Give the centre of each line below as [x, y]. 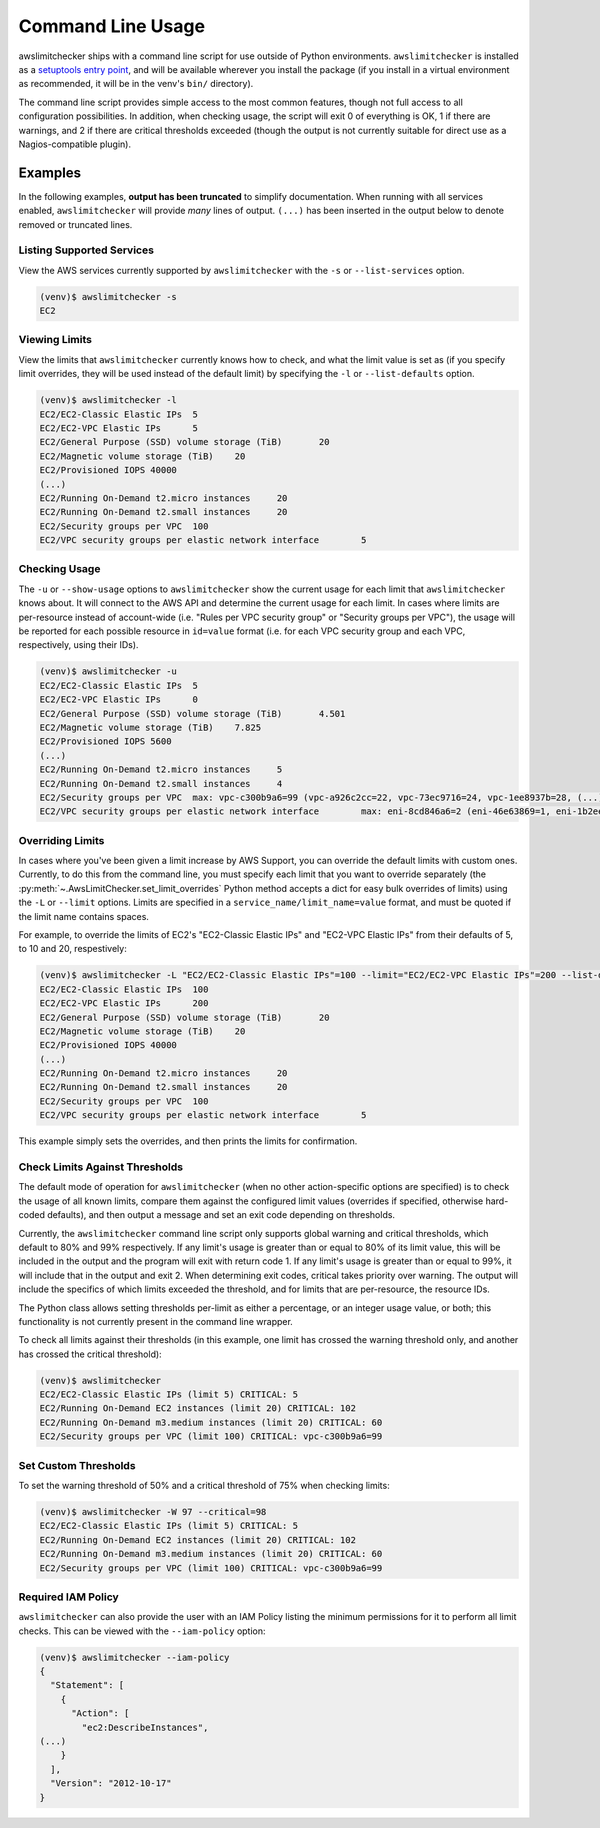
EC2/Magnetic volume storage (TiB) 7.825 [150, 727]
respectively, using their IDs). [78, 645]
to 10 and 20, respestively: [72, 949]
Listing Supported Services [86, 250]
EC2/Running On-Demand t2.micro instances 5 [161, 769]
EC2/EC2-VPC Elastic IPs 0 [119, 699]
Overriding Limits [61, 840]
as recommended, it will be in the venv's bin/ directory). [136, 84]
